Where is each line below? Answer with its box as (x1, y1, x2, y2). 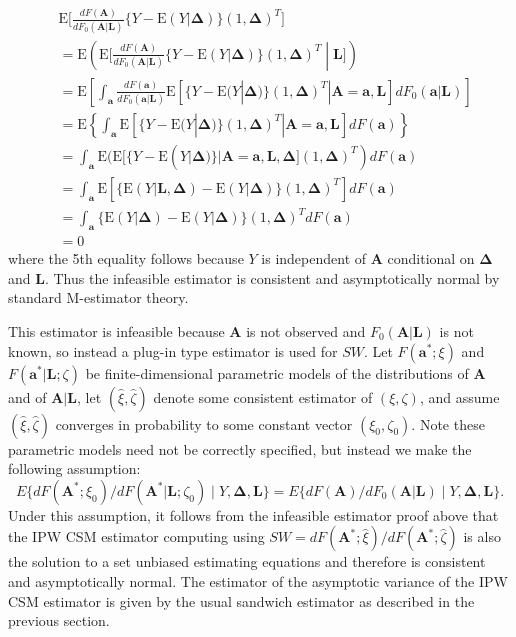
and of (8, 386, 47, 407)
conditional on (387, 248, 475, 269)
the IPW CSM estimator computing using (8, 526, 265, 547)
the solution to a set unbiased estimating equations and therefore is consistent (8, 551, 486, 572)
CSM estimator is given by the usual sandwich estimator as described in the (8, 590, 475, 611)
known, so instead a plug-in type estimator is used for (8, 340, 338, 361)
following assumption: (8, 458, 141, 479)
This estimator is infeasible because (8, 320, 225, 341)
